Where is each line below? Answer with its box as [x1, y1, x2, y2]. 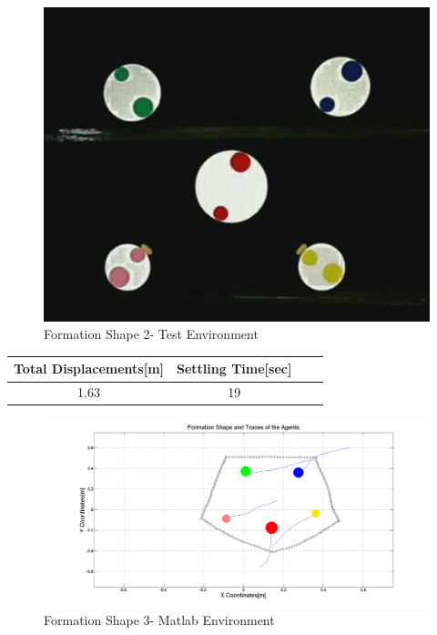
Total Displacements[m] [14, 359, 165, 378]
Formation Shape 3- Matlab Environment [44, 610, 275, 630]
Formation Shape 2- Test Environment [44, 324, 259, 343]
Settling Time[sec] [177, 359, 292, 378]
